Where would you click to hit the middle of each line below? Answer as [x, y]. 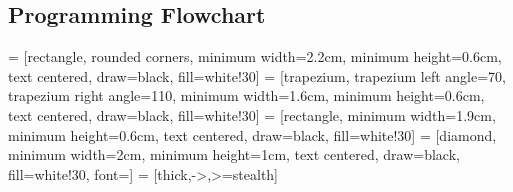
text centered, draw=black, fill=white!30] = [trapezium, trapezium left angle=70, [257, 75]
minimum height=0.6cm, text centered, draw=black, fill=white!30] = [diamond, [252, 134]
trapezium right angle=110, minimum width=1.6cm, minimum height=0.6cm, [246, 95]
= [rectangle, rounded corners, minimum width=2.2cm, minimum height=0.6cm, [255, 56]
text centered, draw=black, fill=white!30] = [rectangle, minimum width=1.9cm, [252, 114]
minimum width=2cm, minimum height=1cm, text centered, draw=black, [234, 154]
